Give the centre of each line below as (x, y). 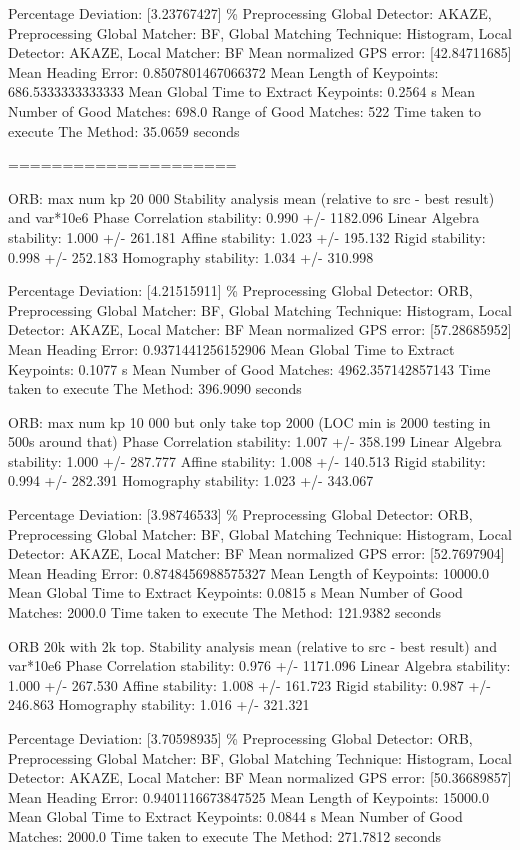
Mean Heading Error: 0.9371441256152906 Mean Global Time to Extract (231, 348)
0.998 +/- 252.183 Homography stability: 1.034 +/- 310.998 (191, 256)
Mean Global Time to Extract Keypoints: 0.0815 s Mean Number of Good (235, 592)
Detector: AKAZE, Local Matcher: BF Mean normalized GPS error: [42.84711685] (260, 52)
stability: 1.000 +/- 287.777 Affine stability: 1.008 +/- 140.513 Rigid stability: (247, 460)
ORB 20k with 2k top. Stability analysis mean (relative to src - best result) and (252, 645)
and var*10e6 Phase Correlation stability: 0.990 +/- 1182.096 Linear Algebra (244, 217)
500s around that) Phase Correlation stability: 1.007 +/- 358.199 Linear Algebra (255, 441)
